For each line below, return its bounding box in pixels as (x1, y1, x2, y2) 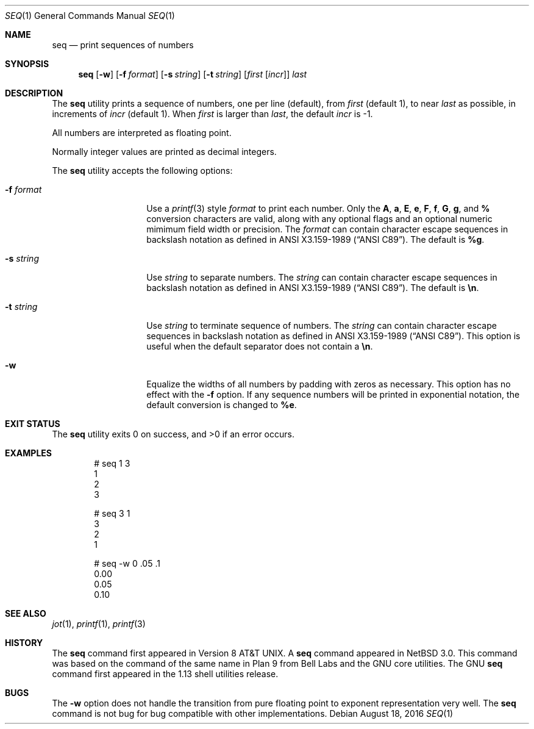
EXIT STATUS (5, 418, 60, 429)
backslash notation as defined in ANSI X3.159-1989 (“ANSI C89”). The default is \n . (146, 282, 479, 293)
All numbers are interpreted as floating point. (52, 127, 232, 138)
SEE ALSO (5, 608, 46, 619)
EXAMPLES (5, 448, 52, 458)
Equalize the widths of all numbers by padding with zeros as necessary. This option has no (146, 379, 511, 389)
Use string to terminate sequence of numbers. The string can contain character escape (146, 320, 497, 331)
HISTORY (5, 637, 43, 648)
